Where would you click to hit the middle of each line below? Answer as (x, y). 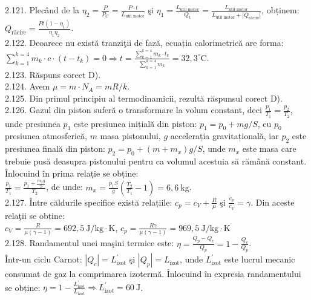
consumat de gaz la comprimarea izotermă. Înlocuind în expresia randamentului (153, 274)
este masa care (269, 148)
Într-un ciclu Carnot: (44, 259)
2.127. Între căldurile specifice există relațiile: (89, 202)
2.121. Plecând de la (42, 10)
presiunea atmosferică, (46, 136)
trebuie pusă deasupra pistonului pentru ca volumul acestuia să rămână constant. (156, 161)
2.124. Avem (28, 86)
